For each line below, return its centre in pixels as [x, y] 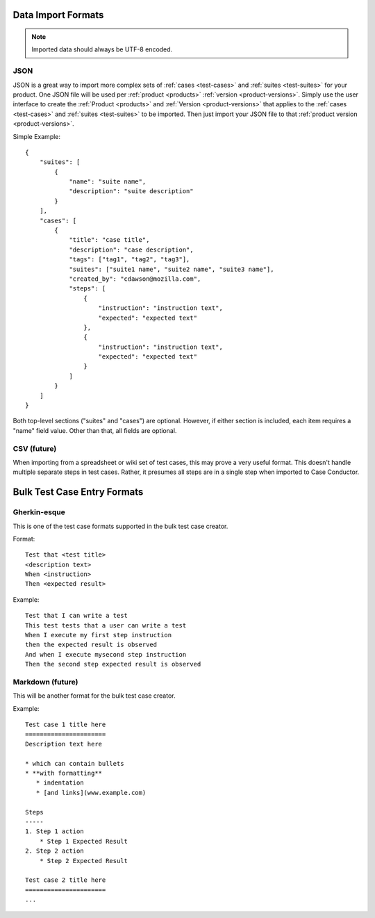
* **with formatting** [64, 773]
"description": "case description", [131, 249]
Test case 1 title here [66, 725]
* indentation [60, 783]
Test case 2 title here [66, 880]
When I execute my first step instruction [99, 635]
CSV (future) [35, 448]
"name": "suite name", [108, 182]
